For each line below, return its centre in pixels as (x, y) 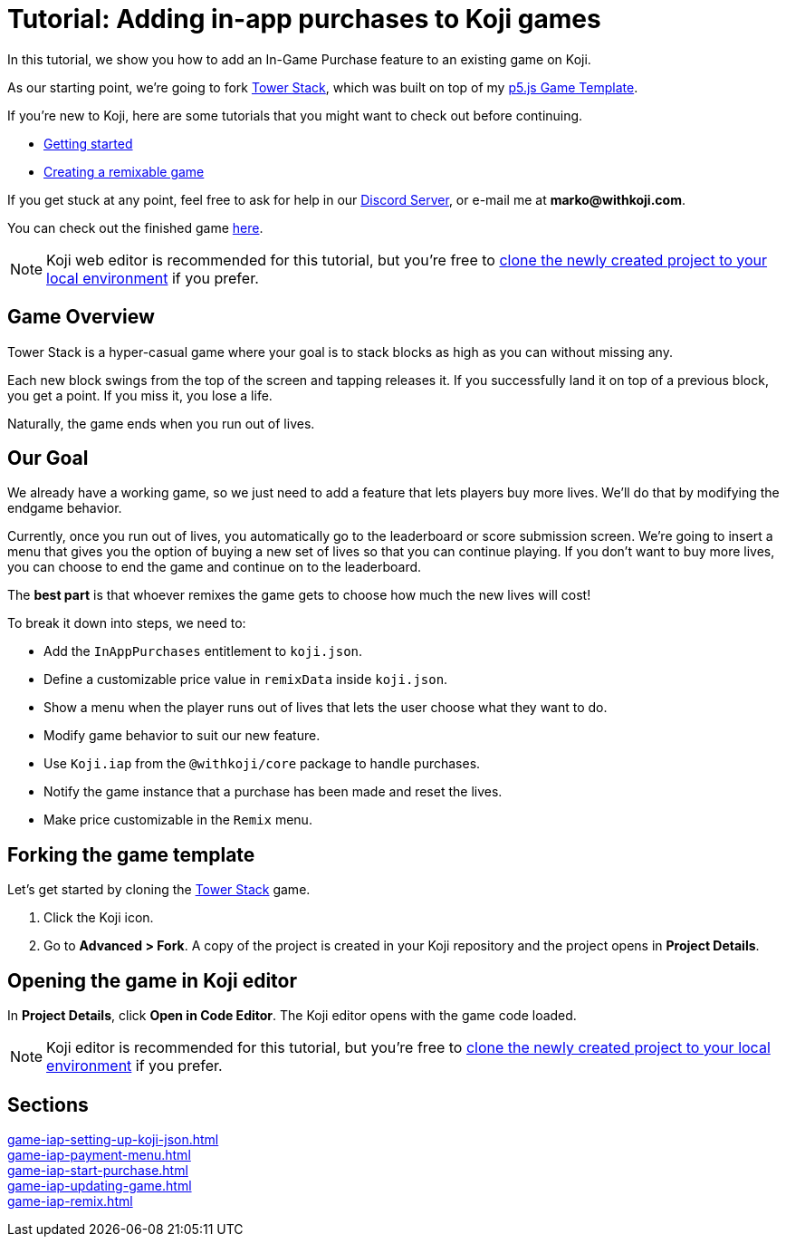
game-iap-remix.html (70, 1201)
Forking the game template (131, 854)
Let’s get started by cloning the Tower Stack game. (159, 890)
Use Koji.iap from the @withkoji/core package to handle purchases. (262, 764)
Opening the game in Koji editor (153, 980)
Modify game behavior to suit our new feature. (182, 736)
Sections (48, 1104)
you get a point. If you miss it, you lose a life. (140, 395)
